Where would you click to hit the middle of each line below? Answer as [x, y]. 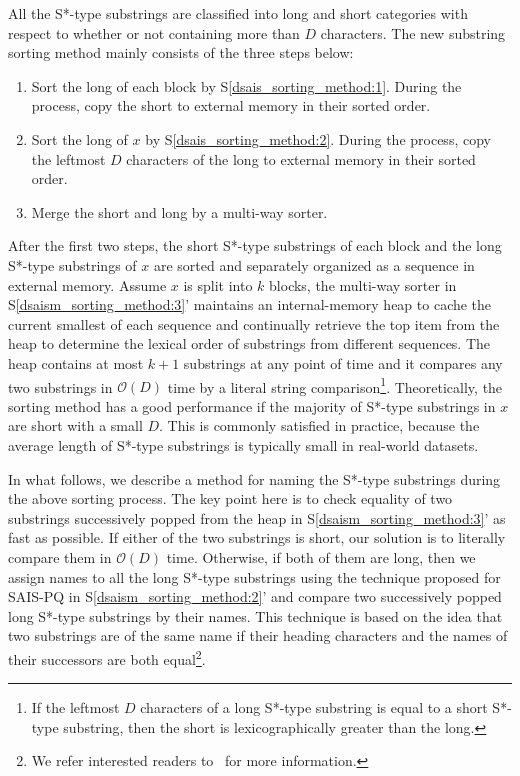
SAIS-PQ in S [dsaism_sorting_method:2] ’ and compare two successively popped [255, 596]
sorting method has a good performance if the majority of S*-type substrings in [252, 405]
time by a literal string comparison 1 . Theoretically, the [335, 385]
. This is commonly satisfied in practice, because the [319, 425]
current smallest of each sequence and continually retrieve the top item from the [254, 323]
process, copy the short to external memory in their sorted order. [231, 105]
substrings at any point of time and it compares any [343, 362]
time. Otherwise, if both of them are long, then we [321, 556]
